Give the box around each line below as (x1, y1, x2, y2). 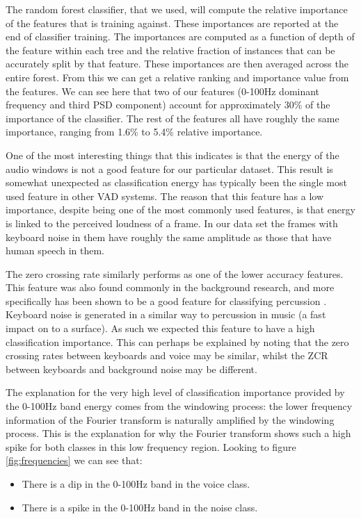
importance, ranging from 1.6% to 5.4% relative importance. (6, 124, 263, 139)
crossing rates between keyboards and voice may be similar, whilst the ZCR (6, 348, 328, 363)
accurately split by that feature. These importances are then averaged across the (6, 56, 348, 71)
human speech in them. (6, 243, 105, 258)
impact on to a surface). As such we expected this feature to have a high (6, 321, 315, 336)
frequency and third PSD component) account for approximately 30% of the (6, 97, 330, 112)
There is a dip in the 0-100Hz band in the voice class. (22, 477, 250, 491)
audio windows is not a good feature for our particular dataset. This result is (6, 161, 333, 176)
